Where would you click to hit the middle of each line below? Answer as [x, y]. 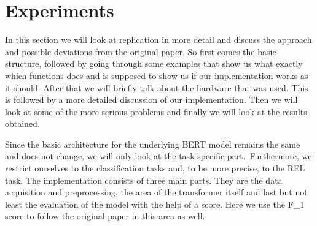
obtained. [22, 123]
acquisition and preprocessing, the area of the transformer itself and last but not [156, 192]
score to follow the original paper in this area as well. [105, 216]
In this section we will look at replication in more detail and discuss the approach [158, 40]
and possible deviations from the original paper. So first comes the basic [141, 51]
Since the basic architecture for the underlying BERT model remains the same [153, 144]
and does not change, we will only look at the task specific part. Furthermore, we [158, 156]
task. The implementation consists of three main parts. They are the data [144, 180]
